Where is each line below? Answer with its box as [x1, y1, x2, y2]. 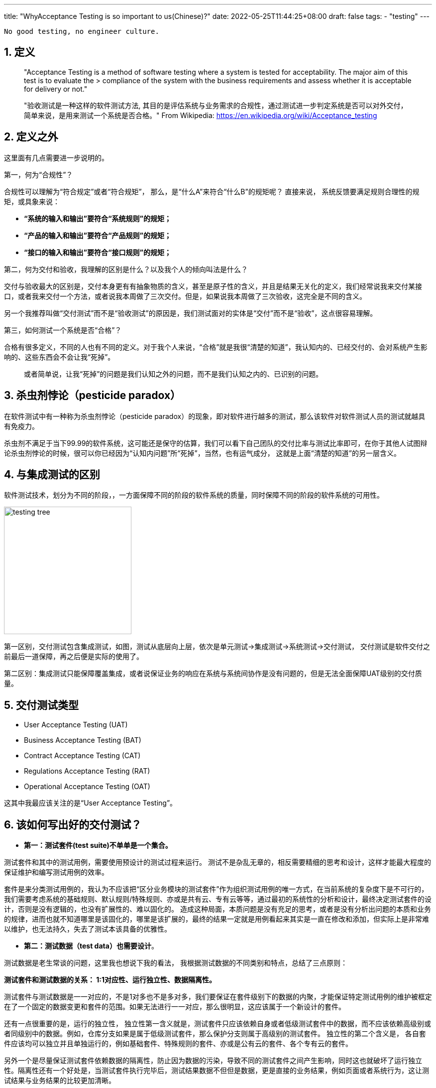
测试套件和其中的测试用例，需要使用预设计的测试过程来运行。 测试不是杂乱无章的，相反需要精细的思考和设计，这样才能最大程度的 [4, 858, 431, 867]
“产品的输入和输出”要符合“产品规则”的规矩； [24, 231, 172, 240]
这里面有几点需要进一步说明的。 [4, 153, 109, 162]
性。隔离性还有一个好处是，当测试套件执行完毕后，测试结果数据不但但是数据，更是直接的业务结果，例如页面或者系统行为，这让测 [4, 1066, 429, 1075]
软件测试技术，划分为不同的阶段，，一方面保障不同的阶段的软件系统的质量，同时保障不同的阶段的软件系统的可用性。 [4, 491, 384, 500]
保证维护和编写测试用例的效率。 [4, 868, 109, 877]
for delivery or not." [24, 84, 88, 93]
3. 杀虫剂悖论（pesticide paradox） [4, 389, 181, 402]
